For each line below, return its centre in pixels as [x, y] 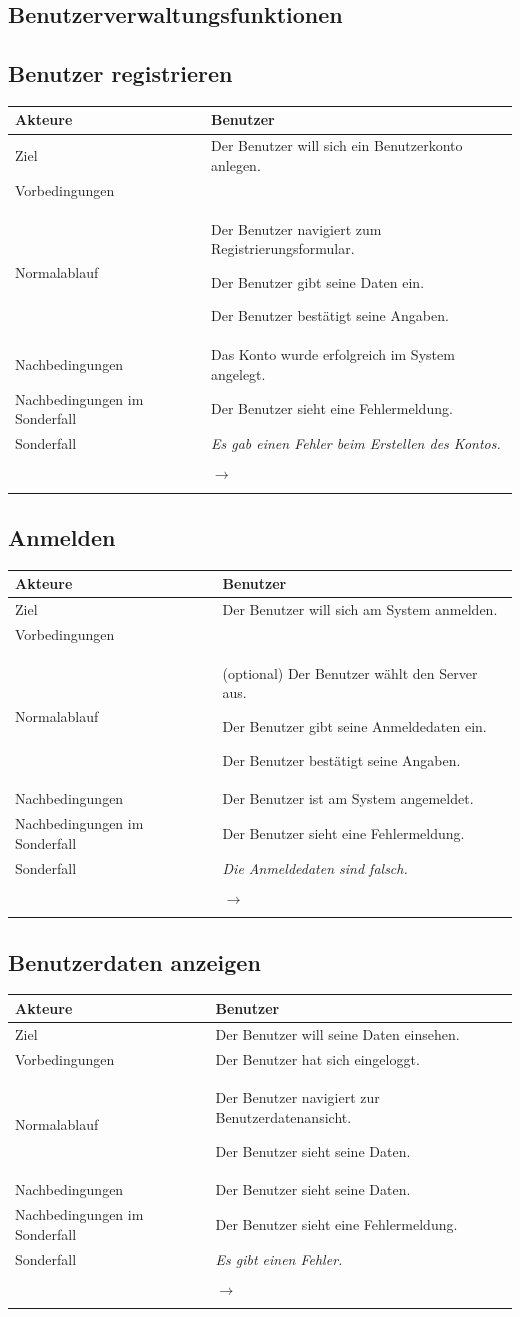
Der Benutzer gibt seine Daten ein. [317, 281]
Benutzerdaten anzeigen [134, 961]
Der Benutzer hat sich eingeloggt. [317, 1058]
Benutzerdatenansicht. [283, 1116]
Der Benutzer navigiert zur [297, 1097]
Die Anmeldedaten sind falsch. [315, 867]
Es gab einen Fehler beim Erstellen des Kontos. [355, 443]
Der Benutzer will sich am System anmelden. [360, 609]
